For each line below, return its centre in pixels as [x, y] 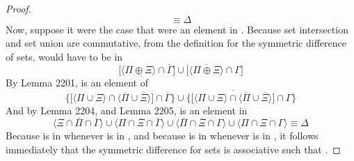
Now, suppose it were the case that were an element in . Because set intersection [177, 29]
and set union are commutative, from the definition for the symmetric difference [176, 43]
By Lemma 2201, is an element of [77, 82]
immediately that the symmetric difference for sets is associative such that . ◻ [173, 149]
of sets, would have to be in [64, 56]
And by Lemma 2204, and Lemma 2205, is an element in [127, 110]
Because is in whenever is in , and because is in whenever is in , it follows [162, 136]
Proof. [18, 8]
